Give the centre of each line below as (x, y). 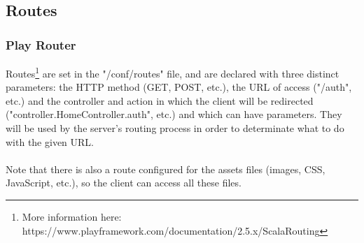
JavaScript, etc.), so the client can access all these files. (124, 183)
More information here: (72, 216)
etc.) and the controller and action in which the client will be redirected (160, 100)
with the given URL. (50, 141)
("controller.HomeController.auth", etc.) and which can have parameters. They (174, 114)
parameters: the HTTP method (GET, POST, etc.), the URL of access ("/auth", (179, 87)
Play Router (41, 44)
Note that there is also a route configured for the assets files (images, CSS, (166, 169)
